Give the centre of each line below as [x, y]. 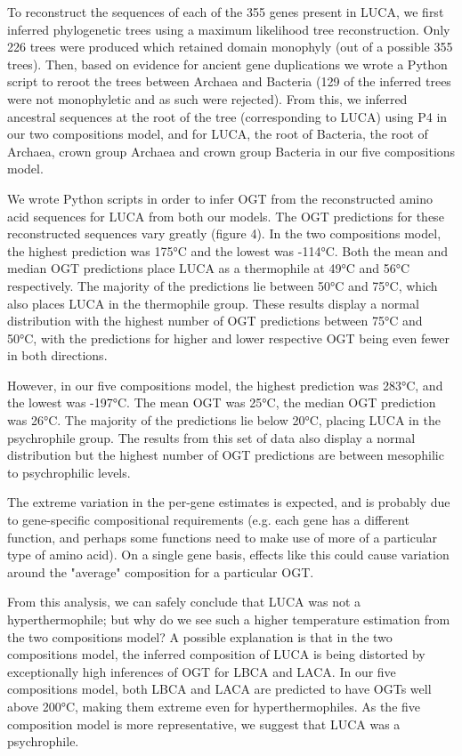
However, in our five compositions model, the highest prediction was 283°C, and [225, 385]
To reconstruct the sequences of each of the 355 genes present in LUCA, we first [226, 12]
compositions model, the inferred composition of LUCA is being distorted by [216, 654]
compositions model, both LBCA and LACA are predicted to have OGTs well [219, 689]
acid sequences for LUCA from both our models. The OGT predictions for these [226, 216]
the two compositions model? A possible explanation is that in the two [200, 636]
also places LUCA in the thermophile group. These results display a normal [213, 303]
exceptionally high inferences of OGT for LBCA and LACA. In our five [202, 671]
